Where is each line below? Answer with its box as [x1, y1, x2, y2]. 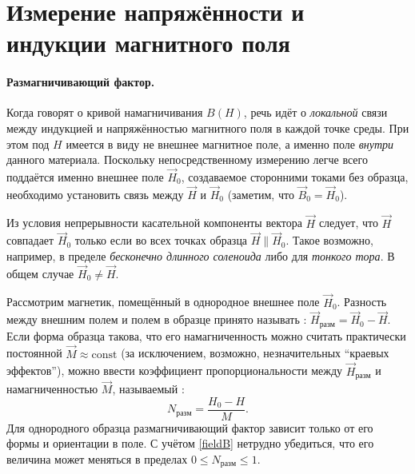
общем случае [6, 265, 74, 281]
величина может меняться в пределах [6, 451, 188, 468]
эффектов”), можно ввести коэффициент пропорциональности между [6, 362, 343, 379]
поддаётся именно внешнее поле [6, 168, 164, 185]
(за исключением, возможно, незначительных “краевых [121, 345, 389, 361]
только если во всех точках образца [74, 232, 248, 249]
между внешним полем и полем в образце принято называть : [6, 311, 307, 328]
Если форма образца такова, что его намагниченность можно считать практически [6, 327, 406, 344]
